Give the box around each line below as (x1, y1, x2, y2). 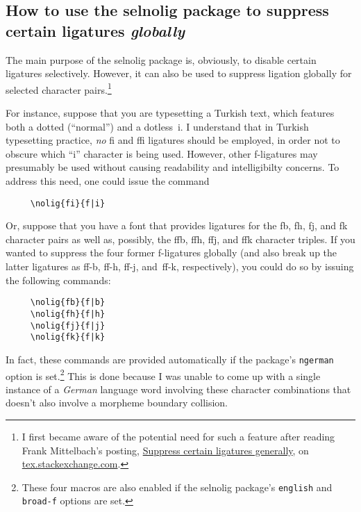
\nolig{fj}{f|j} (30, 320, 106, 331)
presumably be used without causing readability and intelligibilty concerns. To (6, 160, 339, 174)
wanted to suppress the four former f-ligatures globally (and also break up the (6, 245, 337, 260)
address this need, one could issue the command (6, 174, 210, 188)
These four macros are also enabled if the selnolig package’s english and (22, 479, 333, 494)
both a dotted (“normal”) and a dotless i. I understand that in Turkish (6, 119, 309, 133)
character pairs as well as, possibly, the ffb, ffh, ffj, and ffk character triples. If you (6, 231, 355, 246)
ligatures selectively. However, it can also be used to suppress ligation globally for (6, 66, 352, 81)
